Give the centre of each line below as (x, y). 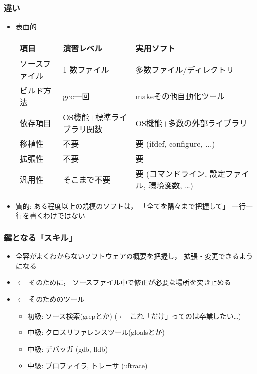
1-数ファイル (86, 69)
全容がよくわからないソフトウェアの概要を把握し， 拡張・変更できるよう (134, 256)
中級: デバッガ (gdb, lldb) (68, 349)
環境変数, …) (171, 185)
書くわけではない (57, 215)
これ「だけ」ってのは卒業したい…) (186, 315)
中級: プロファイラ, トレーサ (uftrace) (87, 365)
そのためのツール (57, 299)
